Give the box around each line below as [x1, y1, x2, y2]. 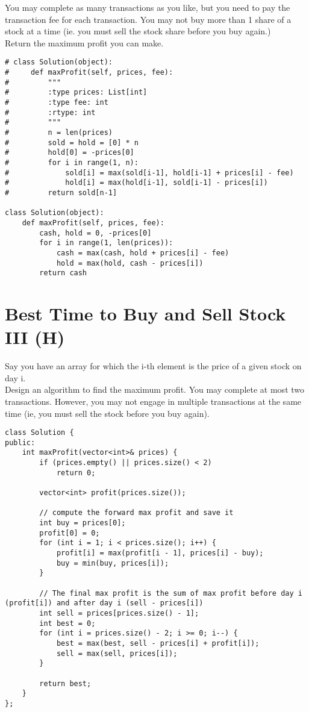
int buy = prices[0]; [39, 519, 126, 527]
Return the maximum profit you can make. [5, 36, 164, 49]
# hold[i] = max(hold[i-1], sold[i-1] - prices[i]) [5, 178, 268, 187]
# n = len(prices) [5, 128, 113, 137]
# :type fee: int [5, 98, 108, 107]
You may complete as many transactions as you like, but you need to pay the [5, 1, 290, 13]
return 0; [56, 468, 96, 477]
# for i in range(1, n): [5, 158, 139, 167]
